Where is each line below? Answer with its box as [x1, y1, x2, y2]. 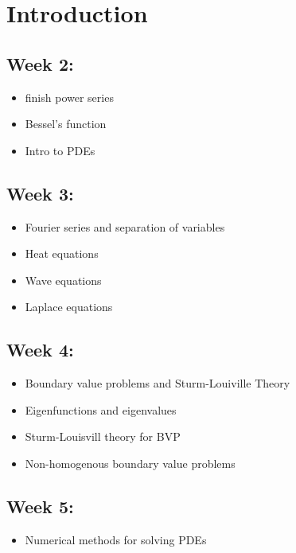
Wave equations [25, 271, 102, 288]
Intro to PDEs [25, 142, 95, 158]
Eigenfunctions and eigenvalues [25, 401, 177, 418]
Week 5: [6, 493, 74, 518]
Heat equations [25, 245, 99, 262]
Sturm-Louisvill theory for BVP [25, 428, 181, 445]
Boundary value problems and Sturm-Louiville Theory [25, 375, 290, 391]
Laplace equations [25, 298, 113, 315]
